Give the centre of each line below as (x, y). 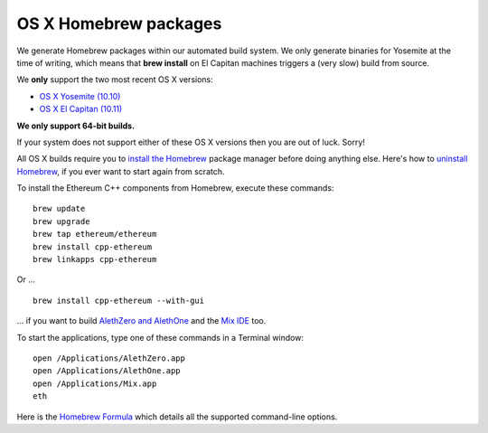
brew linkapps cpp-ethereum (95, 259)
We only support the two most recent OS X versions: (115, 80)
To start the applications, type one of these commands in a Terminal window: (160, 337)
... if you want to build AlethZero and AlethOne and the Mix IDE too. (141, 321)
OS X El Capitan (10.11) (81, 109)
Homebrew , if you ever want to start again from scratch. (121, 171)
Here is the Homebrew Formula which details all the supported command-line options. (177, 417)
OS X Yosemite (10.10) (80, 96)
